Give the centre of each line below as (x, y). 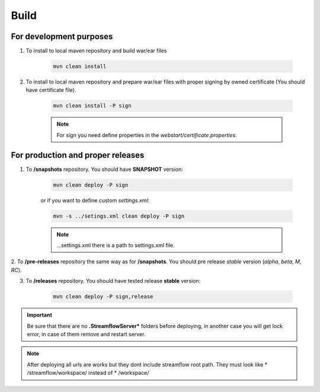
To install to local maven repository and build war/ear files (96, 51)
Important (40, 315)
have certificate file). (51, 90)
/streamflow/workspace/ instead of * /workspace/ (88, 373)
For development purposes (62, 36)
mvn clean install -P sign (92, 106)
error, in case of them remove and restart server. (86, 334)
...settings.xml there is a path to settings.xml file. (116, 246)
